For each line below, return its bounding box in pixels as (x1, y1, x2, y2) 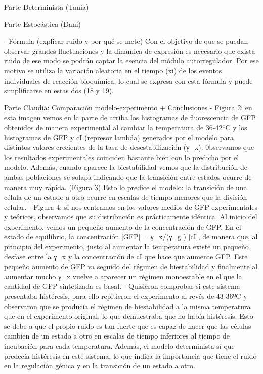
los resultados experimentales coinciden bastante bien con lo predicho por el (4, 152, 239, 162)
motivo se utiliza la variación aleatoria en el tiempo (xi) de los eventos (4, 65, 222, 76)
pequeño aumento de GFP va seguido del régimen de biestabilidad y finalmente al (4, 261, 258, 272)
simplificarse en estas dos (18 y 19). (4, 85, 114, 96)
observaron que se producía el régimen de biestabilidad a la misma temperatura (4, 301, 251, 311)
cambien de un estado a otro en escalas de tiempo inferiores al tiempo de (4, 330, 230, 341)
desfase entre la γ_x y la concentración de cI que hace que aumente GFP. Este (4, 251, 248, 261)
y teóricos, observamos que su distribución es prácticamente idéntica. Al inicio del (4, 211, 257, 222)
